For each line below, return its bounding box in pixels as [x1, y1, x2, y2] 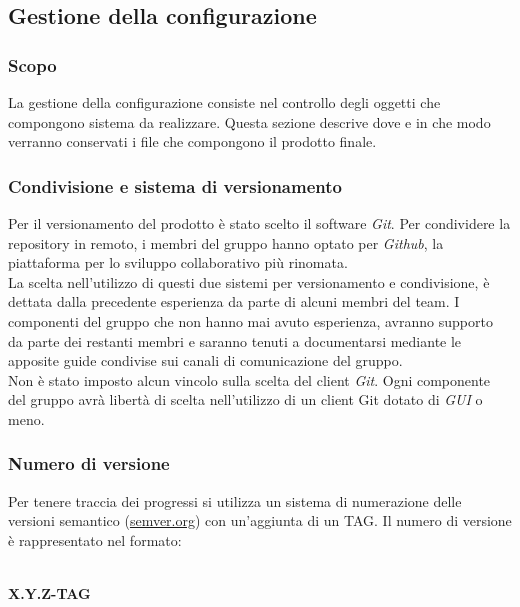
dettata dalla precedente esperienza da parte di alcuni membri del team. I [8, 291, 460, 312]
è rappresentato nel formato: [8, 529, 182, 550]
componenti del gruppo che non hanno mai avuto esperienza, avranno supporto [8, 310, 493, 331]
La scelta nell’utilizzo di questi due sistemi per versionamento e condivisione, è [8, 271, 490, 292]
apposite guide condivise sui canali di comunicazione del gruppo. [8, 350, 403, 371]
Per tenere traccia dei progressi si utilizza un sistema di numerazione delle [8, 490, 462, 511]
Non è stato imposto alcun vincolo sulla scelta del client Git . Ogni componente [8, 369, 491, 390]
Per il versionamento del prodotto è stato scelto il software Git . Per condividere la [8, 213, 511, 233]
